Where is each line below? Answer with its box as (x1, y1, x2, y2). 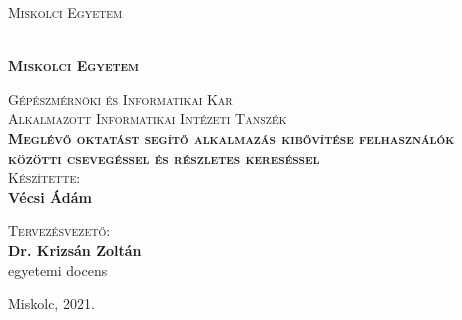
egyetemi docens (8, 259, 108, 280)
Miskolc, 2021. (8, 293, 95, 314)
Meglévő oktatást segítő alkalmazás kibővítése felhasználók (8, 127, 455, 148)
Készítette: (8, 167, 81, 188)
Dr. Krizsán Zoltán (8, 239, 142, 260)
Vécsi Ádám (8, 186, 92, 207)
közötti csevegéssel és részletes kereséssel (8, 147, 320, 168)
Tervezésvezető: (8, 220, 111, 241)
